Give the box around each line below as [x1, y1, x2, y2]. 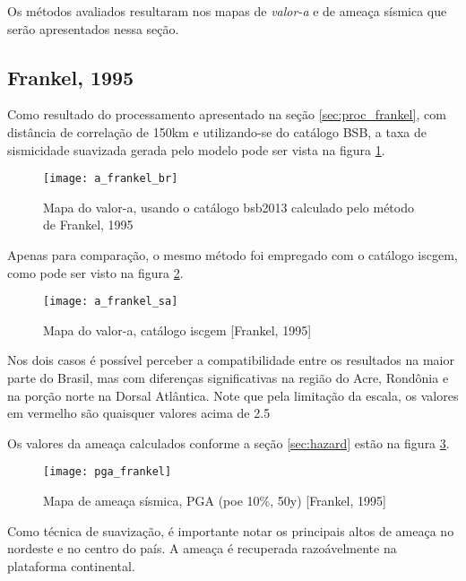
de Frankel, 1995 [43, 215, 134, 234]
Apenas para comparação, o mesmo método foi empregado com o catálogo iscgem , [7, 246, 458, 264]
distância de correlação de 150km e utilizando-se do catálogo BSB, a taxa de [7, 122, 427, 141]
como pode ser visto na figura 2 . [7, 263, 184, 282]
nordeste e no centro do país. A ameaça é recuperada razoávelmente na [7, 539, 397, 558]
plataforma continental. [7, 556, 135, 575]
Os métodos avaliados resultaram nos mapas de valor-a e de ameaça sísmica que [7, 2, 447, 20]
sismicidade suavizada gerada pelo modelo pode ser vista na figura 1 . [7, 140, 385, 159]
